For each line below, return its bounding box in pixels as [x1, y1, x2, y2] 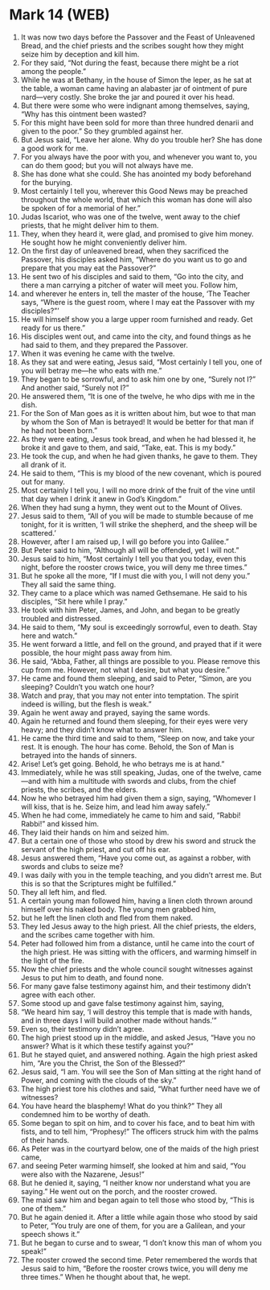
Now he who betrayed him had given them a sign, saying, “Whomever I [20, 793, 256, 802]
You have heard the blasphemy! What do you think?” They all [20, 1101, 223, 1111]
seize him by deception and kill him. [20, 49, 140, 59]
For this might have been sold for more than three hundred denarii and [20, 117, 254, 127]
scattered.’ [20, 528, 57, 538]
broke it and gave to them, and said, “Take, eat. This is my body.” [20, 443, 236, 452]
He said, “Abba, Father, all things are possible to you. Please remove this [20, 656, 260, 666]
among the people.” [20, 66, 87, 76]
